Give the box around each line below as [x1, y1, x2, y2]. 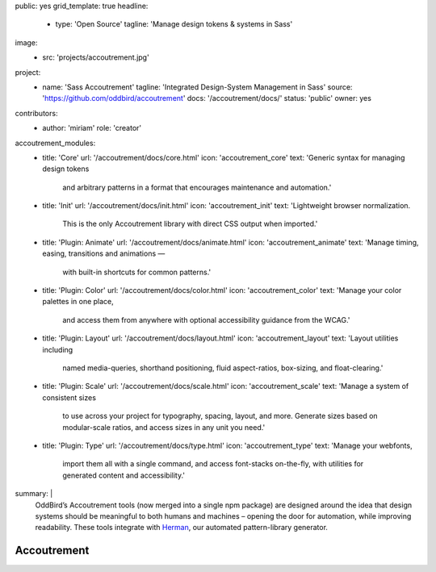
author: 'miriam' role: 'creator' [42, 123, 141, 133]
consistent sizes [42, 392, 97, 403]
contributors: [15, 108, 58, 118]
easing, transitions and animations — [42, 248, 166, 258]
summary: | [15, 489, 53, 499]
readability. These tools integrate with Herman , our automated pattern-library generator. [35, 523, 329, 532]
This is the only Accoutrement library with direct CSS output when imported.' [62, 219, 318, 229]
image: [15, 37, 38, 48]
